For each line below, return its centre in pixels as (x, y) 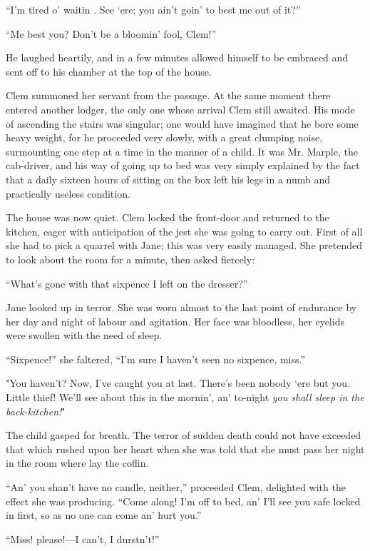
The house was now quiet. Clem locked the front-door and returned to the (168, 217)
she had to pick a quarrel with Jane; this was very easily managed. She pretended (184, 245)
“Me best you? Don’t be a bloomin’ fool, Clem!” (111, 33)
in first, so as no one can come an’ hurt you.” (104, 515)
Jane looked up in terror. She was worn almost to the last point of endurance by (181, 307)
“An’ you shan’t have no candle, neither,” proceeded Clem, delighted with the (176, 487)
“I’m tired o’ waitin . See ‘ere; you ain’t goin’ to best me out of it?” (153, 9)
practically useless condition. (68, 193)
